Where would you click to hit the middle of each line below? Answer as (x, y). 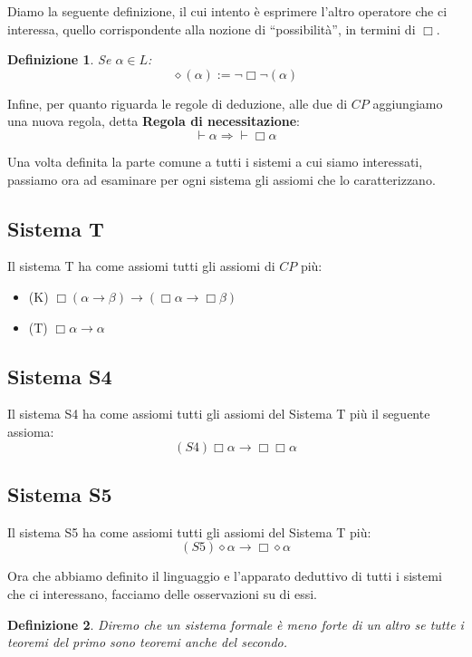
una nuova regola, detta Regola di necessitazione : (154, 121)
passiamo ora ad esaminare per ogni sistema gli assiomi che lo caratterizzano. (222, 179)
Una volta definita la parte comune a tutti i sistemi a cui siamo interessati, (215, 161)
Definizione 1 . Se (59, 59)
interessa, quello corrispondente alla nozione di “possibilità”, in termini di (212, 29)
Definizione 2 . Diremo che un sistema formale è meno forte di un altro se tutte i (236, 624)
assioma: (31, 431)
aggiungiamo (408, 103)
